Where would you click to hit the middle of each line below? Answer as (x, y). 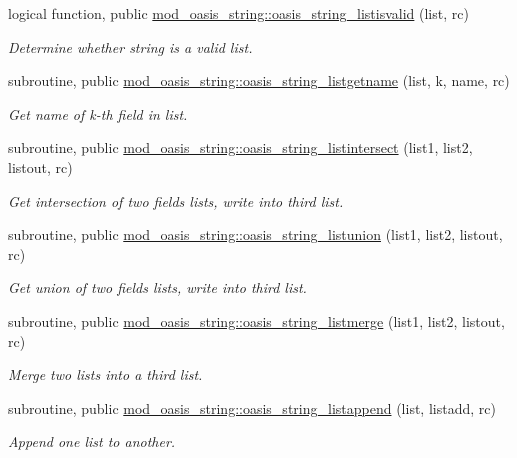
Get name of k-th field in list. (98, 113)
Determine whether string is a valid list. (130, 46)
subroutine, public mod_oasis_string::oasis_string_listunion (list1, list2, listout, (255, 234)
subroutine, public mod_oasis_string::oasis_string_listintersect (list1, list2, (240, 147)
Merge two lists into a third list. (105, 374)
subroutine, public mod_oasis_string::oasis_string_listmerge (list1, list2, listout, (256, 320)
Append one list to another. (92, 441)
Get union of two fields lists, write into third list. (157, 287)
